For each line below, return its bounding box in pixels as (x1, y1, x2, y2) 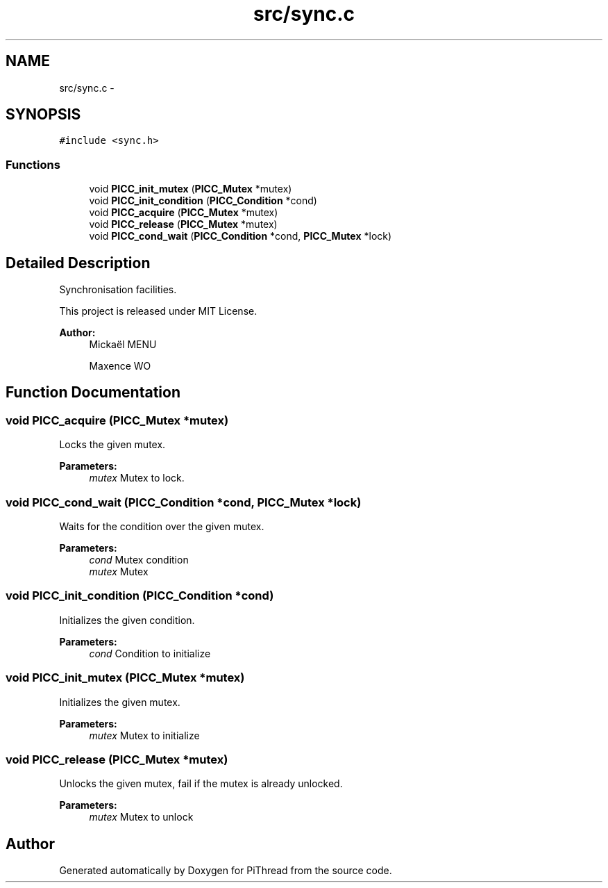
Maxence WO (89, 360, 151, 372)
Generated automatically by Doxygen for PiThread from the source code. (59, 864, 392, 877)
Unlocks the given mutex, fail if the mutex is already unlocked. (59, 778, 343, 790)
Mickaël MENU (89, 338, 157, 351)
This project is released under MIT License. (59, 305, 257, 318)
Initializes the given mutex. (59, 696, 180, 708)
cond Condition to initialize (89, 647, 211, 659)
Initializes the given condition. (59, 614, 195, 626)
